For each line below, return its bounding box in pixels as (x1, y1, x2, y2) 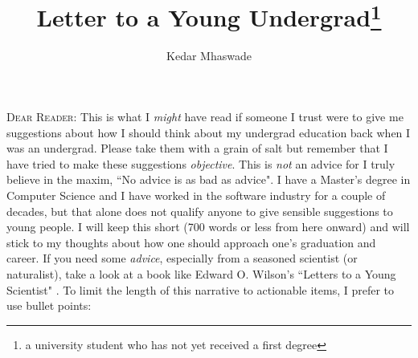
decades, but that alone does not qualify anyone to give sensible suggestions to (6, 202, 393, 219)
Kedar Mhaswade (166, 47, 252, 64)
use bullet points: (6, 297, 92, 314)
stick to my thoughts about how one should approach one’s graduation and (6, 234, 376, 250)
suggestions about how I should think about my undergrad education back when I (6, 124, 411, 140)
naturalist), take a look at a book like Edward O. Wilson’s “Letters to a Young (6, 265, 396, 282)
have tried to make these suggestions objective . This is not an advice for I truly (6, 155, 395, 172)
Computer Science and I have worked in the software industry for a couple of (6, 187, 386, 204)
